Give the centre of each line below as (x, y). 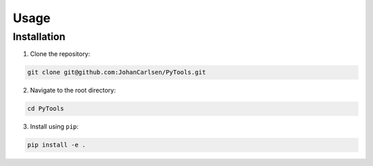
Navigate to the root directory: (73, 91)
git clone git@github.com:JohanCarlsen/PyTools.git (117, 72)
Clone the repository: (60, 54)
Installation (39, 37)
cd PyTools (46, 109)
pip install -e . (57, 145)
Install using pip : (54, 127)
